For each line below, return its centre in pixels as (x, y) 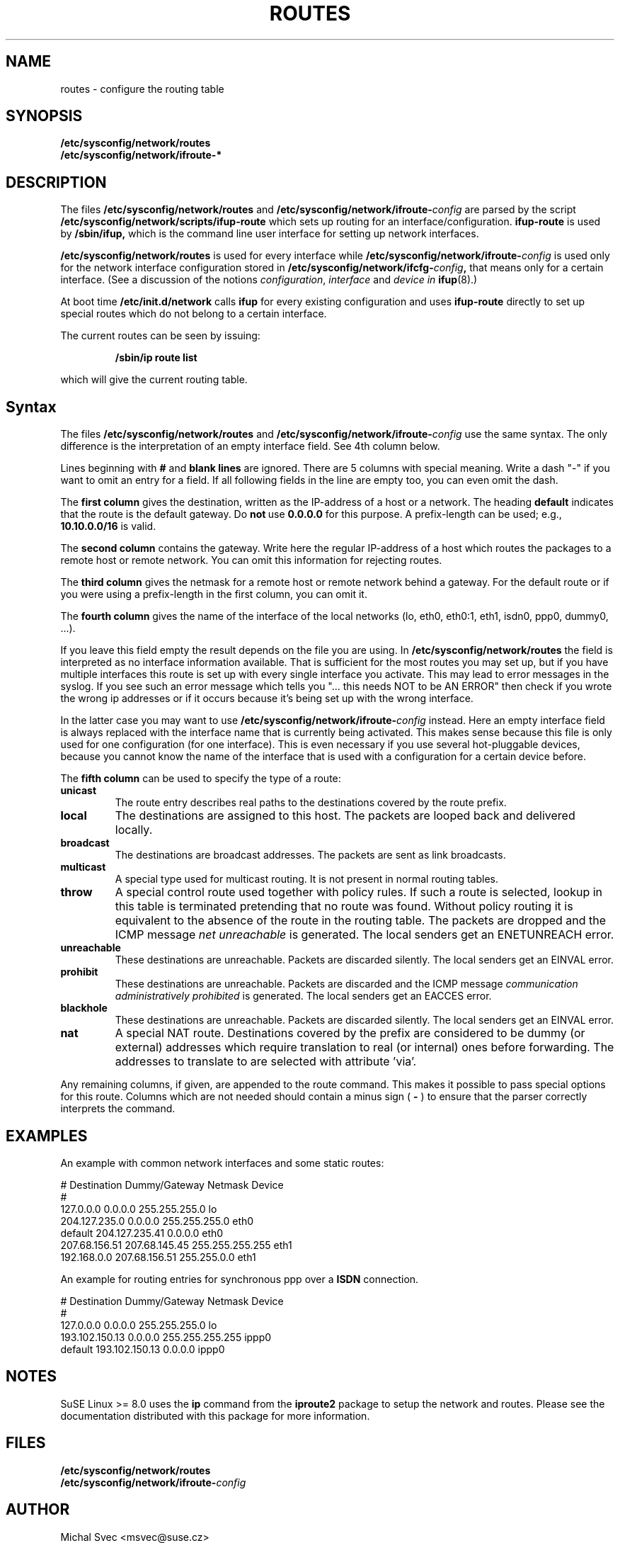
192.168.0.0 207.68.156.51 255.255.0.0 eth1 (158, 1257)
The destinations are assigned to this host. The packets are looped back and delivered (345, 816)
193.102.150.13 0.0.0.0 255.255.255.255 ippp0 (166, 1337)
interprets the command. (118, 1109)
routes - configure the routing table (142, 89)
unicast (79, 791)
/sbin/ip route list (156, 358)
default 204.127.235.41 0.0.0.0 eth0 (142, 1233)
